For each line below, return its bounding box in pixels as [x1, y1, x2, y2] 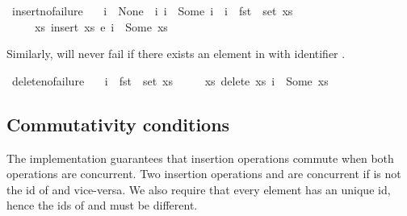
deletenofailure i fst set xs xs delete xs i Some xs [11, 72, 329, 89]
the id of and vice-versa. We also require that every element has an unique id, [6, 181, 391, 197]
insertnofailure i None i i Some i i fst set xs [11, 2, 293, 19]
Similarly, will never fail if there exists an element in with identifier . [6, 45, 346, 62]
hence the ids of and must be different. [6, 197, 198, 214]
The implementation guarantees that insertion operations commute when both [6, 149, 394, 166]
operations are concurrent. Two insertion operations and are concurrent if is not [6, 165, 401, 182]
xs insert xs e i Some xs [34, 18, 168, 35]
